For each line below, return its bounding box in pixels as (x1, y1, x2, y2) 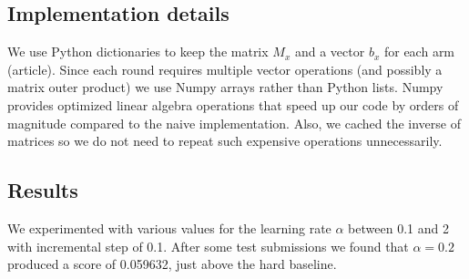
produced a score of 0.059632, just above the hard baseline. (7, 254, 337, 274)
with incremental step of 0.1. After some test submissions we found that (7, 236, 409, 255)
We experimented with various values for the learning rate (7, 218, 331, 237)
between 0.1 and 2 (348, 218, 449, 237)
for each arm (383, 42, 455, 61)
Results (7, 176, 78, 204)
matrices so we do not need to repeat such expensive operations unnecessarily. (7, 131, 443, 150)
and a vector (294, 42, 365, 61)
